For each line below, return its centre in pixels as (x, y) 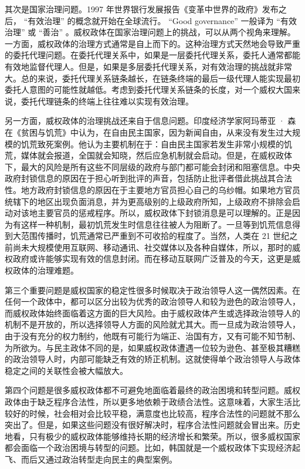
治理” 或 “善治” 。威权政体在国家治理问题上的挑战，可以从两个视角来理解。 (150, 32)
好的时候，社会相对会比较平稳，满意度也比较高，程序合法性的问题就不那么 (156, 413)
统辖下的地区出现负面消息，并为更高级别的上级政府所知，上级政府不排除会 (148, 201)
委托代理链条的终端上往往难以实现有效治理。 (107, 101)
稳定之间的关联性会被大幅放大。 (66, 370)
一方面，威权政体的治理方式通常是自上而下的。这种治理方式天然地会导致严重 (152, 43)
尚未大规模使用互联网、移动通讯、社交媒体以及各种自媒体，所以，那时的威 (156, 247)
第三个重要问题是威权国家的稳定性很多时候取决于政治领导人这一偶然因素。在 (152, 290)
